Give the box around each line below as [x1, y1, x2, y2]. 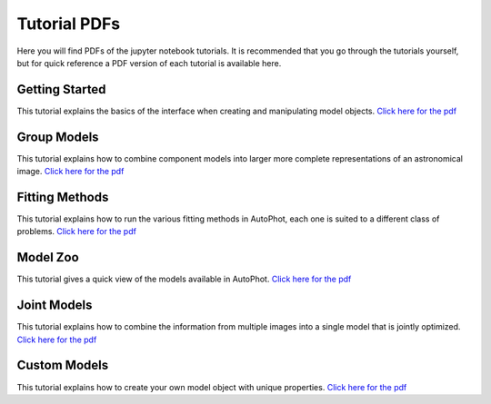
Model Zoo [16, 250, 79, 265]
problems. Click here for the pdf [16, 226, 136, 237]
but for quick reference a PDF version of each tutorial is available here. [16, 57, 282, 68]
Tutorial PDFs [16, 14, 121, 34]
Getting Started [16, 82, 106, 97]
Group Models [16, 129, 99, 144]
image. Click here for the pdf [16, 166, 125, 177]
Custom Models [16, 358, 109, 373]
